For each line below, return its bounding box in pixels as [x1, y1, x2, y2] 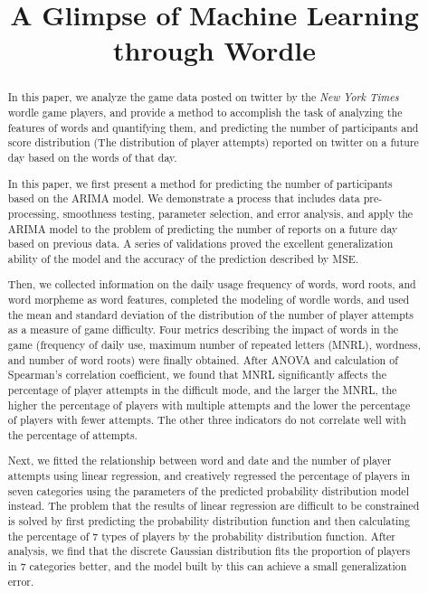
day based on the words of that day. [7, 149, 177, 165]
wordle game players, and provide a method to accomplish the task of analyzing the [7, 105, 403, 120]
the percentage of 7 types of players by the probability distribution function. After [7, 528, 395, 543]
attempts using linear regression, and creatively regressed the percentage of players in [7, 468, 411, 484]
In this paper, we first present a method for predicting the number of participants [7, 175, 393, 191]
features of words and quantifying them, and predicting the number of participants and [7, 119, 419, 135]
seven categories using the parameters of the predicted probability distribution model [7, 483, 409, 498]
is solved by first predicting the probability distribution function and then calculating [7, 513, 410, 529]
